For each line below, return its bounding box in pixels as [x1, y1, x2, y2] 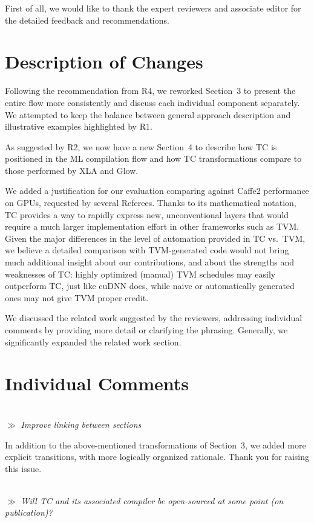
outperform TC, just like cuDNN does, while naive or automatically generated [5, 279, 295, 292]
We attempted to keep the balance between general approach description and [5, 108, 291, 121]
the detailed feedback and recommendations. [5, 13, 169, 26]
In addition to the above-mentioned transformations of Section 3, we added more [5, 438, 306, 451]
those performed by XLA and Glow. [5, 164, 139, 176]
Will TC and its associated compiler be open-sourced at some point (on [21, 494, 284, 507]
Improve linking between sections [21, 418, 142, 430]
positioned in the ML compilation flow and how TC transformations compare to [5, 152, 302, 165]
